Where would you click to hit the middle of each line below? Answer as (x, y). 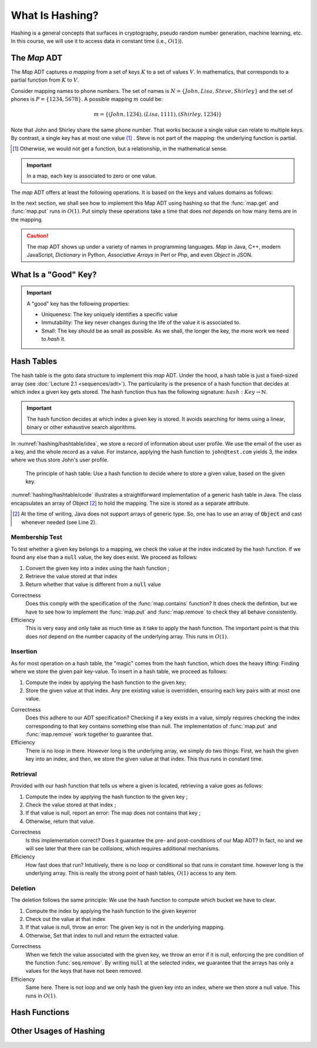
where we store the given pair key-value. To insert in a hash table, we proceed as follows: (119, 672)
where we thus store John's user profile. (60, 460)
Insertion (24, 651)
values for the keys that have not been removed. (84, 971)
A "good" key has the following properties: (78, 303)
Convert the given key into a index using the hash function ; (97, 568)
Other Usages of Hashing (58, 1031)
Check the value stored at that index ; (71, 805)
